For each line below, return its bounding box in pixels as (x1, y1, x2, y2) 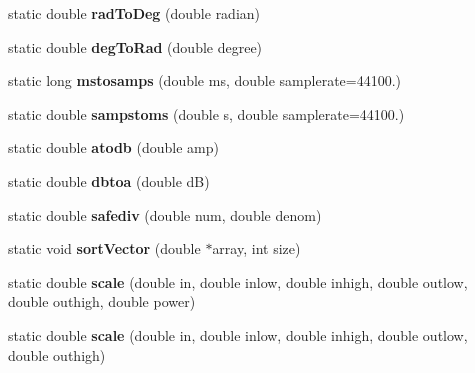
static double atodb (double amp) (8, 137, 219, 158)
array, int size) (212, 238, 301, 259)
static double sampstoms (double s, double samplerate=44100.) (8, 103, 405, 124)
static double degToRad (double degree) (8, 36, 263, 57)
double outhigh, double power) (8, 291, 196, 312)
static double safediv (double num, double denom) (8, 204, 322, 225)
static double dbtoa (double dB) (8, 170, 210, 191)
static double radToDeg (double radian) (8, 3, 261, 23)
